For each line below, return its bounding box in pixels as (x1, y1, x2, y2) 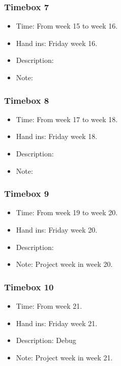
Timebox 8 (4, 94, 49, 106)
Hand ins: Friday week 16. (16, 37, 98, 48)
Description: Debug (16, 335, 76, 346)
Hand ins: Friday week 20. (16, 224, 98, 235)
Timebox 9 (4, 187, 49, 200)
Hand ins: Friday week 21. (16, 317, 98, 328)
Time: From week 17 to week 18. (16, 113, 118, 124)
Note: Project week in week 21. (16, 352, 113, 362)
